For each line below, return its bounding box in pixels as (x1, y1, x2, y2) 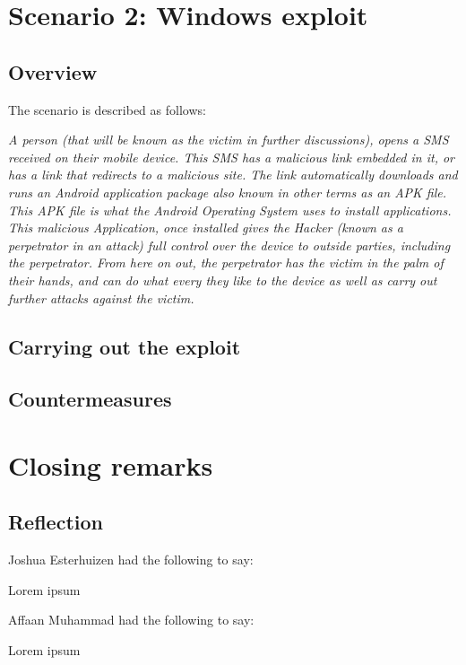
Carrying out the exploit (8, 332, 241, 360)
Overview (8, 57, 98, 85)
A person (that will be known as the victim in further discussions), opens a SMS (8, 130, 449, 149)
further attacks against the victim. (8, 288, 194, 307)
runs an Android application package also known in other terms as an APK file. (8, 182, 447, 201)
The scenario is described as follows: (8, 100, 206, 118)
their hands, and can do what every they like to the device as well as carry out (8, 270, 437, 289)
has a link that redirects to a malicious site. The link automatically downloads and (8, 165, 458, 184)
